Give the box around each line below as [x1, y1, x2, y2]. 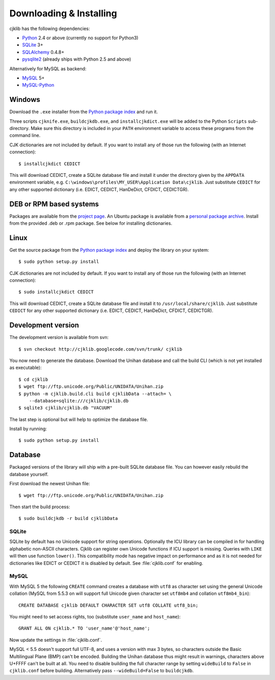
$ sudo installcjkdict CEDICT [18, 289, 94, 295]
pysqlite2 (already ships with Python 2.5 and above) [22, 56, 131, 62]
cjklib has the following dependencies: [9, 25, 90, 32]
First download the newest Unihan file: [9, 481, 90, 487]
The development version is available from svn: [9, 334, 109, 341]
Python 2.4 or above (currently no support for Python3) [22, 35, 139, 41]
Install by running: [9, 426, 47, 432]
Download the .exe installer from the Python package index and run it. [9, 109, 158, 115]
